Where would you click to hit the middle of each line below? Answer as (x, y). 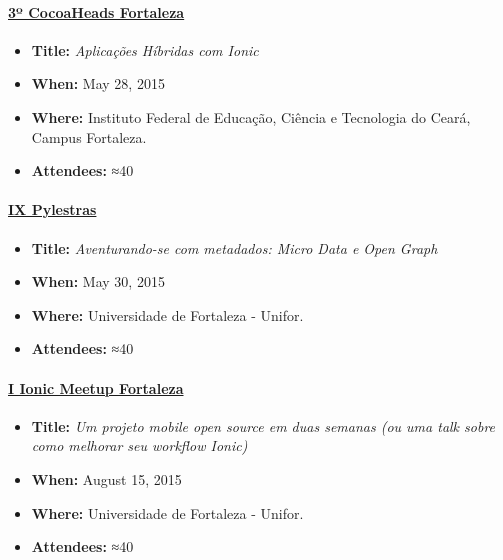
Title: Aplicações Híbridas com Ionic (145, 49)
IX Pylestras (52, 209)
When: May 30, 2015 (98, 281)
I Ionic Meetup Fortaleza (96, 387)
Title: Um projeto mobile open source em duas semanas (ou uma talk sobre (263, 425)
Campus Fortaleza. (89, 136)
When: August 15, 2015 (106, 478)
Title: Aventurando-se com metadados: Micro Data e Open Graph (234, 247)
